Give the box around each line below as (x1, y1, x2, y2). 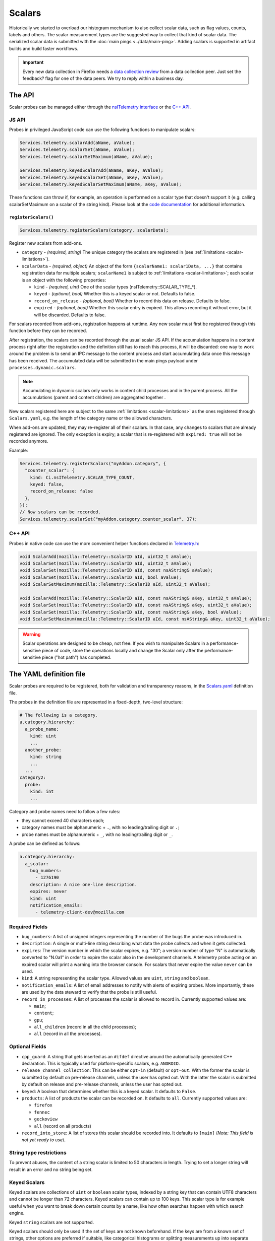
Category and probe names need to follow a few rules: (9, 808, 120, 814)
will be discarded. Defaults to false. (34, 312, 106, 318)
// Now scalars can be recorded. (19, 509, 101, 515)
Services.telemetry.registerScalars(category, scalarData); (19, 227, 169, 233)
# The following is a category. (19, 712, 99, 718)
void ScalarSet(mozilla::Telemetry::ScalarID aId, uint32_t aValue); (19, 560, 192, 566)
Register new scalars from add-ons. (9, 240, 83, 246)
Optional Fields (9, 1043, 47, 1050)
